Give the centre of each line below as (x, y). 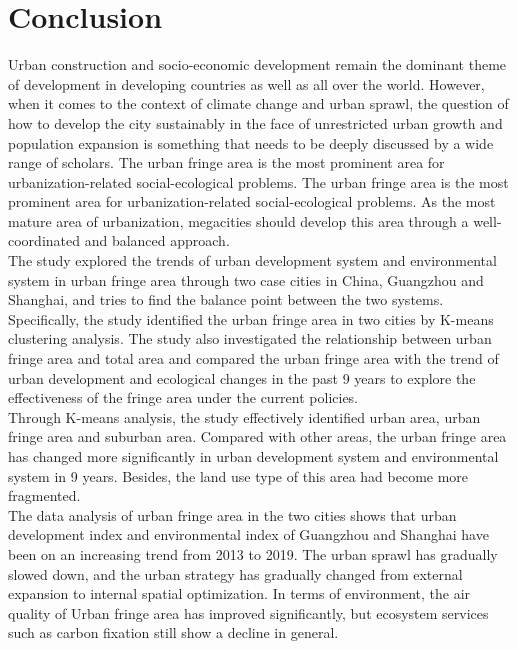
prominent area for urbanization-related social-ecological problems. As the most (252, 201)
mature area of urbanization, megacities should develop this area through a (238, 220)
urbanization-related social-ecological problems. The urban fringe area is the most (258, 181)
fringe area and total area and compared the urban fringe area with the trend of (253, 358)
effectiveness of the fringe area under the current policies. (183, 397)
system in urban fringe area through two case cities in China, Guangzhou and (246, 279)
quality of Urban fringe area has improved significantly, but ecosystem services (248, 612)
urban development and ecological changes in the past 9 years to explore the (242, 377)
